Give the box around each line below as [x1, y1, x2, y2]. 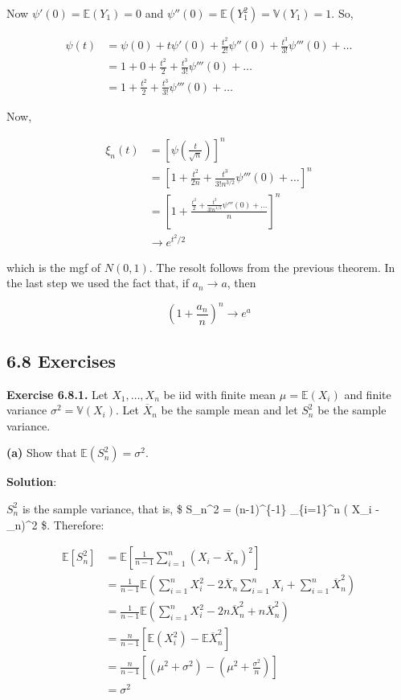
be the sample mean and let [161, 401, 298, 418]
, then [227, 274, 256, 291]
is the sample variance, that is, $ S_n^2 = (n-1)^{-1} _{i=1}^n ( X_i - [22, 500, 379, 517]
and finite [344, 385, 391, 402]
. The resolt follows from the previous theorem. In [149, 258, 395, 275]
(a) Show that [6, 444, 77, 461]
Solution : [6, 473, 57, 490]
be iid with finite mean [163, 385, 276, 402]
